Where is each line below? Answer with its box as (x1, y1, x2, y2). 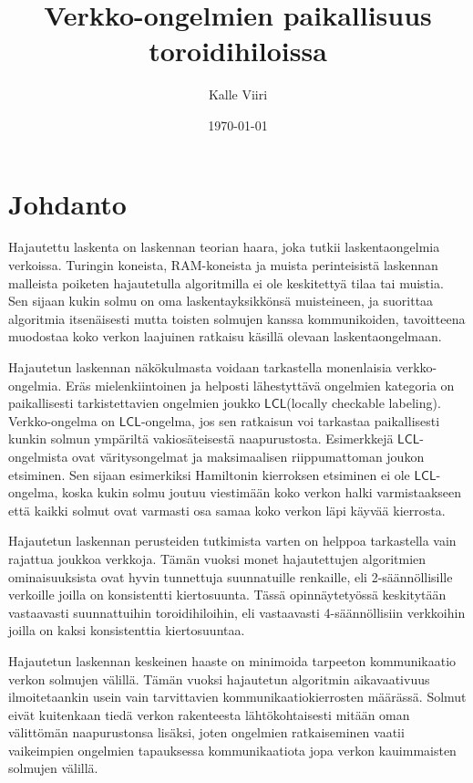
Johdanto (8, 184, 127, 222)
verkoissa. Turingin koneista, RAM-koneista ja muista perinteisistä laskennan (8, 256, 438, 275)
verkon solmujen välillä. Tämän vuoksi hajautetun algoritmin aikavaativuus (8, 669, 430, 688)
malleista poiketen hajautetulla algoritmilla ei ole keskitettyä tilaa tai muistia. (8, 273, 444, 292)
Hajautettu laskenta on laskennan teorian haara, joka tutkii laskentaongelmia (8, 237, 440, 256)
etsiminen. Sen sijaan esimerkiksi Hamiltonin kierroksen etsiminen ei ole (8, 465, 410, 484)
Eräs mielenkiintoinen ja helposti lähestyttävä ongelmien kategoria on (65, 375, 455, 394)
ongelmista (8, 446, 68, 465)
